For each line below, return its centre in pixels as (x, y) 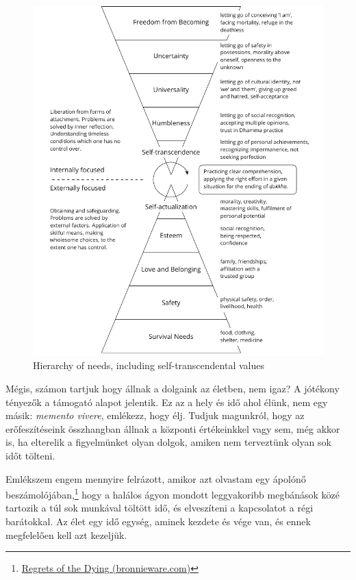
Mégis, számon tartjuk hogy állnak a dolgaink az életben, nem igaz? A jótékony (173, 388)
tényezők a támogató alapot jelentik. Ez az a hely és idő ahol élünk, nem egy (167, 402)
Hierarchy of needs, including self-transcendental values (149, 365)
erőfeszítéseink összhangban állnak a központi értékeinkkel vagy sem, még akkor (173, 428)
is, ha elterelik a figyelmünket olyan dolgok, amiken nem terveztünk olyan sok (168, 442)
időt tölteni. (30, 455)
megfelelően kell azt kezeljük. (66, 534)
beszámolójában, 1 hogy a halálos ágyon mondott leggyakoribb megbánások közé (173, 493)
